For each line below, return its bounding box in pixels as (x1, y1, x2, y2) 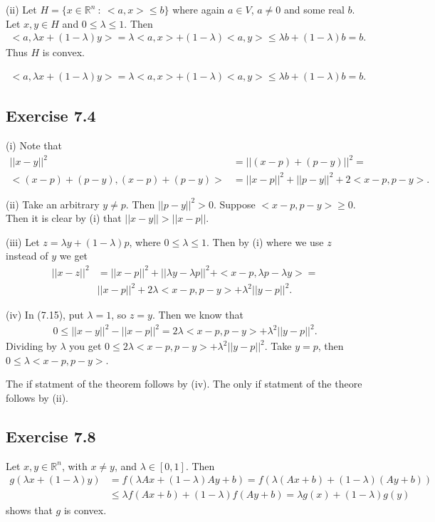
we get (59, 248, 88, 263)
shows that (6, 502, 53, 517)
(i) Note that (6, 138, 62, 153)
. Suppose (213, 196, 256, 211)
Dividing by (6, 339, 57, 353)
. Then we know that (152, 307, 243, 322)
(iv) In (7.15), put (6, 307, 84, 322)
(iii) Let (6, 234, 40, 249)
